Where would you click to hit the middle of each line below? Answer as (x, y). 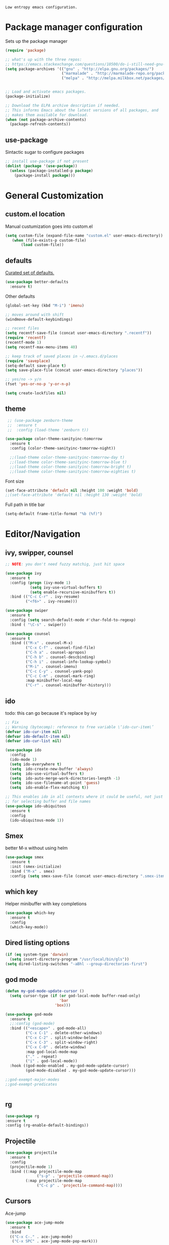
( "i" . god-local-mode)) (52, 1061)
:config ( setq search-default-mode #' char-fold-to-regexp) (73, 620)
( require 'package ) (26, 50)
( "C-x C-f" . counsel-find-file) (60, 648)
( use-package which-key (30, 913)
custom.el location (35, 214)
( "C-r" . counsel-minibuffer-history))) (68, 686)
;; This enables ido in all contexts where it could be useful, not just (84, 797)
